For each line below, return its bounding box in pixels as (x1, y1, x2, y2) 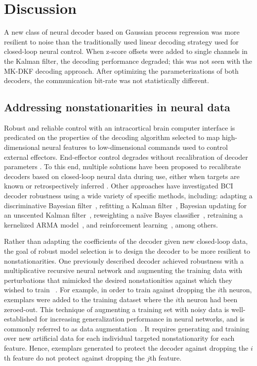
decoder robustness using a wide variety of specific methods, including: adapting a (4, 190, 253, 201)
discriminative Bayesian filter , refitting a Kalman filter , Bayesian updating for (4, 200, 247, 210)
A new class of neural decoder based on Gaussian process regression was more (4, 27, 240, 37)
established (4, 314, 38, 324)
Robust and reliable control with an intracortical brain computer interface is (4, 122, 235, 133)
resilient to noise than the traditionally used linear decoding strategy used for (4, 36, 239, 46)
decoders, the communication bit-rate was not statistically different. (4, 75, 209, 86)
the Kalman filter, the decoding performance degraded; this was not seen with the (4, 55, 253, 66)
